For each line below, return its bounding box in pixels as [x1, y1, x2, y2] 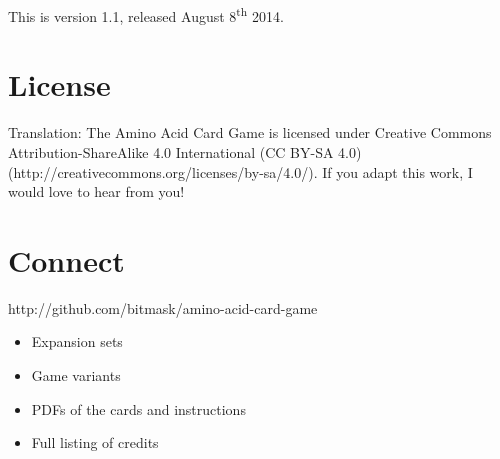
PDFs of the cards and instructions [31, 398, 246, 419]
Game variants [31, 365, 121, 386]
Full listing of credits [31, 432, 159, 453]
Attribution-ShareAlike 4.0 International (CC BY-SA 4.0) [8, 141, 362, 162]
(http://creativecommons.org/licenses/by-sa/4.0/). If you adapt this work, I [8, 161, 473, 182]
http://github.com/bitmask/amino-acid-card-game [8, 297, 318, 318]
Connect [8, 239, 125, 280]
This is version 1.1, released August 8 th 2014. [8, 3, 284, 26]
